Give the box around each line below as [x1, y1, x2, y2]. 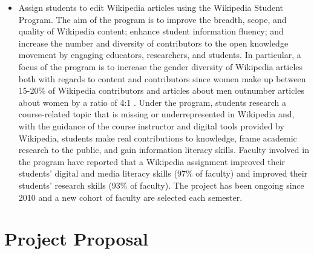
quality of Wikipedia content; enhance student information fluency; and [18, 25, 284, 37]
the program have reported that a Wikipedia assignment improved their [18, 155, 286, 168]
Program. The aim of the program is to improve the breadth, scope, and [18, 13, 287, 25]
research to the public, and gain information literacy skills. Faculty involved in [18, 143, 309, 156]
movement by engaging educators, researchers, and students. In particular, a [18, 48, 301, 61]
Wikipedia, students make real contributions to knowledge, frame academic [18, 131, 297, 144]
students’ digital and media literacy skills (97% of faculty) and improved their [18, 167, 308, 180]
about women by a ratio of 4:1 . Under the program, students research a [18, 96, 287, 108]
